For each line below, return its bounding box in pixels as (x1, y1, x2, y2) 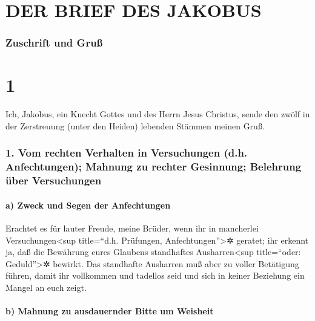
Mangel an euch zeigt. (5, 280, 87, 293)
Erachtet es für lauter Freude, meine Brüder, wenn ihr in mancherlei (5, 222, 259, 235)
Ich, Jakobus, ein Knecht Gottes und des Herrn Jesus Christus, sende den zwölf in (5, 108, 310, 120)
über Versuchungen (5, 173, 102, 188)
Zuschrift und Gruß (5, 35, 103, 50)
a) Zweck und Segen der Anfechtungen (5, 198, 171, 211)
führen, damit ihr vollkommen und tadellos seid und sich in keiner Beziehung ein (5, 269, 305, 282)
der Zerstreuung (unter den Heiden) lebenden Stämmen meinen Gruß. (5, 119, 265, 132)
